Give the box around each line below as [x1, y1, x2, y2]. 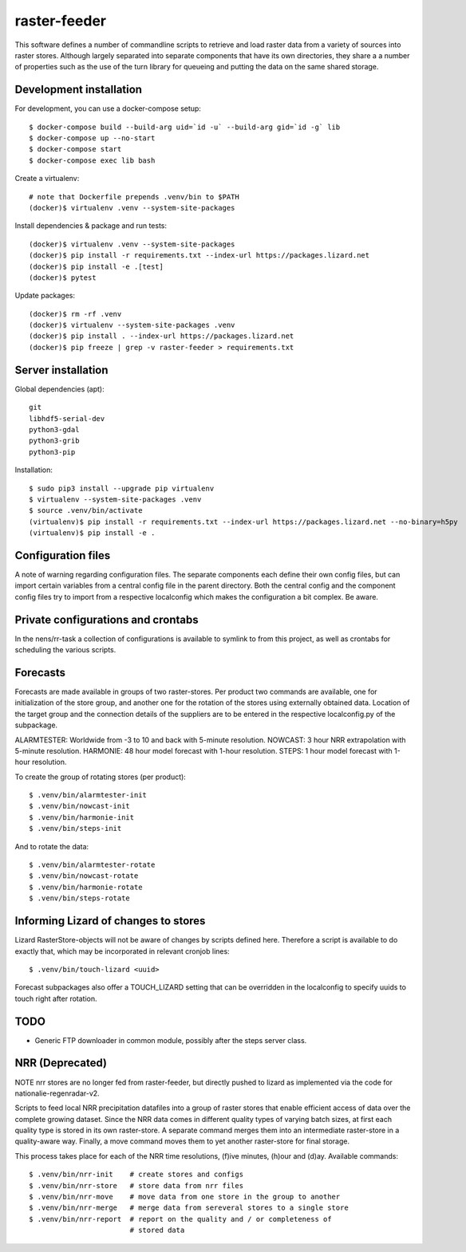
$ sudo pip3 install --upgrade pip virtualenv [29, 483, 215, 493]
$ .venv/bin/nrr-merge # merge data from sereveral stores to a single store [29, 1203, 349, 1212]
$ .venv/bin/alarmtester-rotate [29, 860, 156, 869]
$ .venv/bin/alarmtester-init [29, 790, 148, 800]
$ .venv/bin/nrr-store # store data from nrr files [29, 1181, 243, 1190]
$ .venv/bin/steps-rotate [29, 894, 131, 903]
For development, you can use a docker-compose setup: [14, 104, 201, 113]
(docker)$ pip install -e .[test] [29, 262, 164, 271]
